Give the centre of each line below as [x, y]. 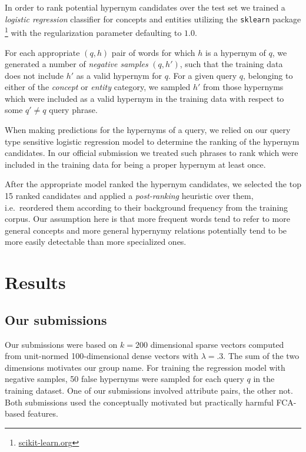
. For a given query [202, 75]
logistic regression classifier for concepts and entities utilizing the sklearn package [153, 19]
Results [35, 282]
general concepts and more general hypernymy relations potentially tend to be [146, 230]
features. [43, 413]
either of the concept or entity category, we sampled [98, 87]
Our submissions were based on [61, 344]
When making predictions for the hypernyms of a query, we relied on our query [148, 130]
